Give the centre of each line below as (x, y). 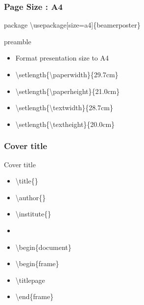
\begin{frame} (37, 263)
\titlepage (30, 280)
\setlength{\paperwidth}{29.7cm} (67, 74)
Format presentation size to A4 (62, 58)
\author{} (31, 197)
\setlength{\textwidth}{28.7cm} (64, 107)
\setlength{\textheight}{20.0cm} (65, 124)
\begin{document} (43, 247)
